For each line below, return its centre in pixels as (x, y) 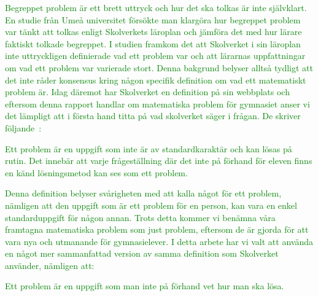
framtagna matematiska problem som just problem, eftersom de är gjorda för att (157, 229)
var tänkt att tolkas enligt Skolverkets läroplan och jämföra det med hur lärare (153, 32)
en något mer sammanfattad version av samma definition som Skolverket (142, 253)
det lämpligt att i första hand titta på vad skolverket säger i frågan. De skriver (153, 116)
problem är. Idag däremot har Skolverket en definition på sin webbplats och (147, 92)
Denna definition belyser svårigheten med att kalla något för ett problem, (143, 193)
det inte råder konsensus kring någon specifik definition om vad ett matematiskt (156, 80)
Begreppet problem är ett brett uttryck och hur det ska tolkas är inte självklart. (156, 7)
